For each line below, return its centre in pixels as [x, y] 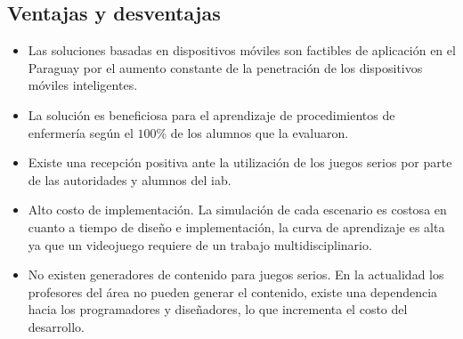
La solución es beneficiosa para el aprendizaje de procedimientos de [211, 114]
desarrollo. [56, 326]
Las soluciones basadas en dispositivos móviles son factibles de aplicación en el [242, 50]
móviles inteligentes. [83, 85]
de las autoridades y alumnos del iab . [130, 179]
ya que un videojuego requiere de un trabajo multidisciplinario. [200, 244]
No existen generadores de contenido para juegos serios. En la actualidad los [236, 274]
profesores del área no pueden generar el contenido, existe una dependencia [233, 291]
